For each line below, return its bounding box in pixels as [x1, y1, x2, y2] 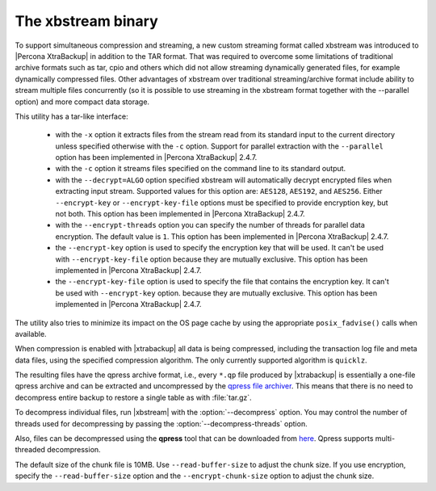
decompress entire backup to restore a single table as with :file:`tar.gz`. [15, 392, 252, 402]
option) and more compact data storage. [15, 97, 149, 107]
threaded [15, 445, 46, 455]
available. [15, 329, 48, 338]
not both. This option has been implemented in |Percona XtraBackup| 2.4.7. [55, 209, 306, 219]
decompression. [47, 445, 101, 455]
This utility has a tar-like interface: [15, 111, 128, 121]
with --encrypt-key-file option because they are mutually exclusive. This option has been [55, 254, 368, 264]
